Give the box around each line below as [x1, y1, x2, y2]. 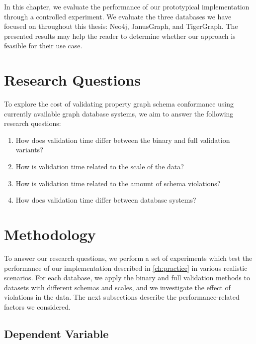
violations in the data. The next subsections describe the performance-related [4, 292, 240, 302]
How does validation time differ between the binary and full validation [15, 134, 230, 145]
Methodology [4, 224, 96, 244]
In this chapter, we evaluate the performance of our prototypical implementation [4, 1, 250, 11]
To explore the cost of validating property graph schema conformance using [4, 99, 234, 109]
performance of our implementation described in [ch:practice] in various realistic [4, 262, 248, 273]
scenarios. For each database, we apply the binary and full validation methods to [4, 272, 250, 283]
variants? [15, 144, 43, 155]
